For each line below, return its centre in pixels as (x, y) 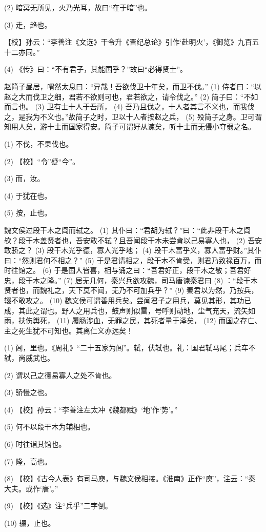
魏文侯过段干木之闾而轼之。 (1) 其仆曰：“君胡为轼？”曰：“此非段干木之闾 (128, 230)
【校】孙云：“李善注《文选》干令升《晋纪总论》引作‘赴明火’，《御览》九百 (128, 42)
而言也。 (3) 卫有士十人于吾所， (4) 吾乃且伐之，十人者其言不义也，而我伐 (129, 106)
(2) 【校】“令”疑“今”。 (42, 161)
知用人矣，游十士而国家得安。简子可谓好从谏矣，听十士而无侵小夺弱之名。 (130, 126)
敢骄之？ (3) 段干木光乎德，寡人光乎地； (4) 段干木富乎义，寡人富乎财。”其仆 (133, 250)
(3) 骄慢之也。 (28, 392)
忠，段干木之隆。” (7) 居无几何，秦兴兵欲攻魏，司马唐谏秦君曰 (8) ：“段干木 (131, 280)
